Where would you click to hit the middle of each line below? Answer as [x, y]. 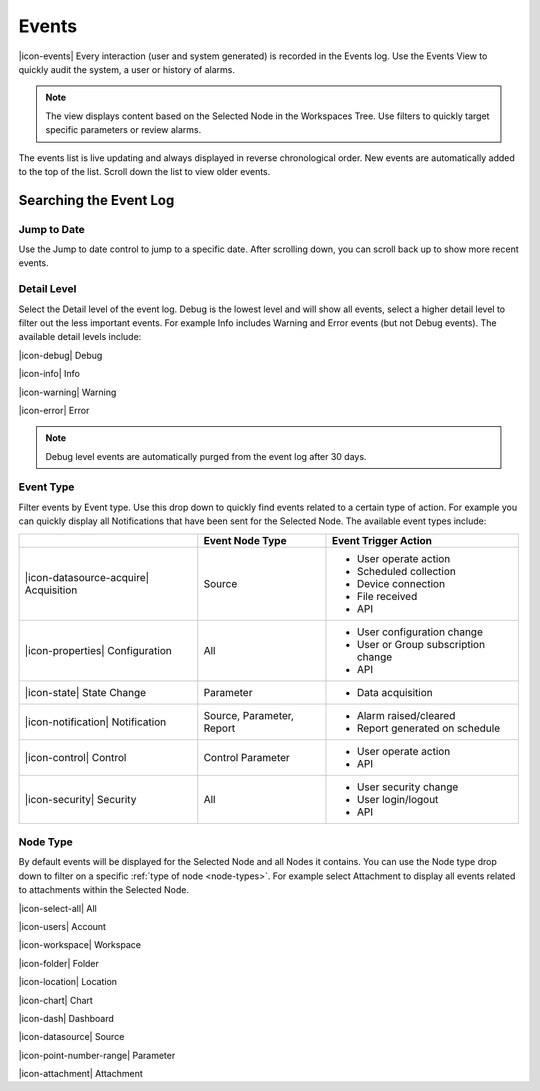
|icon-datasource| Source [71, 1037]
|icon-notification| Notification [95, 722]
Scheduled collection [406, 571]
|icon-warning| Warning [67, 392]
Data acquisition [395, 692]
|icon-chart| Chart [56, 1000]
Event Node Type [245, 540]
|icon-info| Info [49, 374]
